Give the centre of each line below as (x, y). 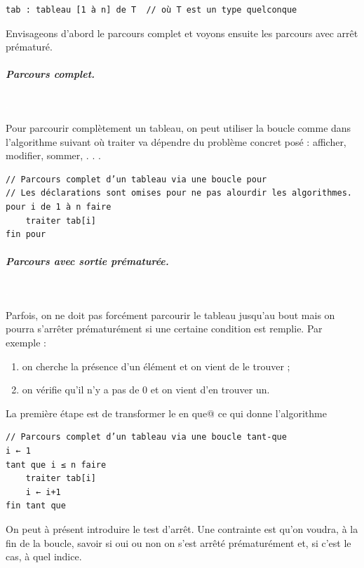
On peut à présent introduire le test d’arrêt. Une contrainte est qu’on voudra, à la (182, 528)
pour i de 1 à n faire (59, 207)
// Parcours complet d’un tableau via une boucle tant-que (146, 437)
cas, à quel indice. (44, 556)
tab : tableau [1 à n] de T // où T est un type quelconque (151, 10)
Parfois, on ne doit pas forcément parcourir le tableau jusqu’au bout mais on (170, 315)
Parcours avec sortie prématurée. (87, 261)
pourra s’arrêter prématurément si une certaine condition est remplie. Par (164, 329)
